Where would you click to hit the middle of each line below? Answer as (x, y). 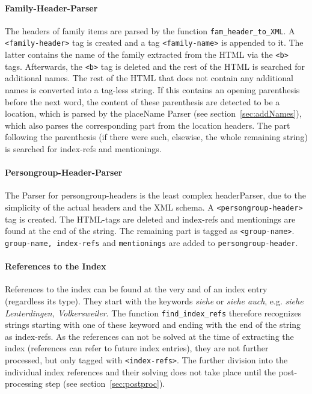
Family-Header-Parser (51, 8)
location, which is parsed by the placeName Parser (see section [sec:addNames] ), (153, 113)
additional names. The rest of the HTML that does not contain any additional (149, 78)
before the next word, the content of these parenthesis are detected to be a (142, 101)
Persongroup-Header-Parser (64, 172)
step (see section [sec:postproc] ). (105, 383)
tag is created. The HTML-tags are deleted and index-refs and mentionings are (150, 219)
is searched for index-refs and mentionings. (83, 148)
